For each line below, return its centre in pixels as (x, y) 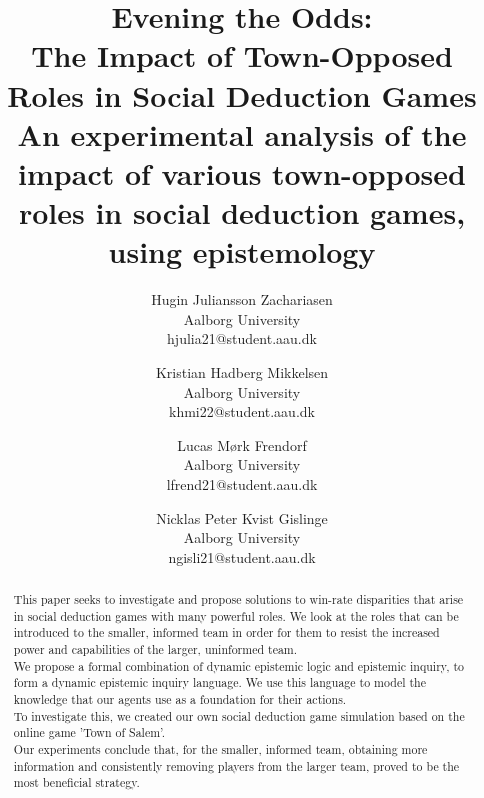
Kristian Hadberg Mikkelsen (242, 372)
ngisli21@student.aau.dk (242, 556)
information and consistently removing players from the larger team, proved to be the (236, 765)
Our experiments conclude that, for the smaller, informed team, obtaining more (220, 749)
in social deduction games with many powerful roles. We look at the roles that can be (236, 615)
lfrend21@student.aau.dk (242, 484)
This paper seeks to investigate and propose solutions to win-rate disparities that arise (238, 599)
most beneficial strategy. (76, 782)
